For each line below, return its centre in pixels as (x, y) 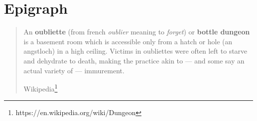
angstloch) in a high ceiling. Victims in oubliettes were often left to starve (135, 51)
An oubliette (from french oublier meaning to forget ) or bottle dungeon (137, 32)
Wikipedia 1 (41, 88)
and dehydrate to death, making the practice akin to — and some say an (134, 60)
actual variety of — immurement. (74, 70)
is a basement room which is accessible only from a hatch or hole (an (128, 41)
